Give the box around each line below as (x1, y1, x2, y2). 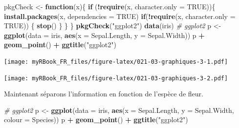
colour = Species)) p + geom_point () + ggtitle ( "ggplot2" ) (4, 114, 188, 125)
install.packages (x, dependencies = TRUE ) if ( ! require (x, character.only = (4, 11, 236, 21)
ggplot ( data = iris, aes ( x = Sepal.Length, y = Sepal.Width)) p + (4, 30, 205, 40)
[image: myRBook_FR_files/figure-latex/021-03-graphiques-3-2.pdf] (4, 74, 228, 82)
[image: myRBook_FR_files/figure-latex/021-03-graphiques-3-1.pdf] (4, 58, 228, 65)
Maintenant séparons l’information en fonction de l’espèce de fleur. (4, 89, 203, 99)
